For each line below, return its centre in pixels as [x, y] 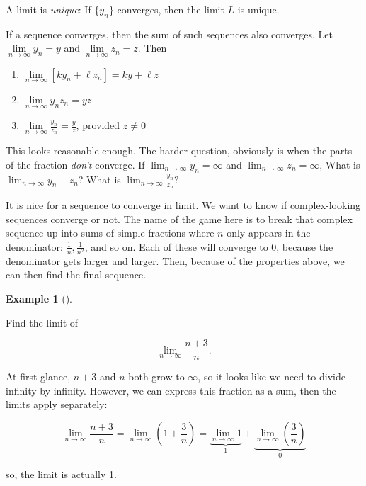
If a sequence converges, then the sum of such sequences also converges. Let [169, 34]
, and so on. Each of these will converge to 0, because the [209, 246]
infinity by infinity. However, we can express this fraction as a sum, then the [171, 390]
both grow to [156, 377]
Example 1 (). [39, 299]
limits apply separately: [57, 404]
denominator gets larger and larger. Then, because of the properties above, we [175, 260]
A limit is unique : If [48, 9]
